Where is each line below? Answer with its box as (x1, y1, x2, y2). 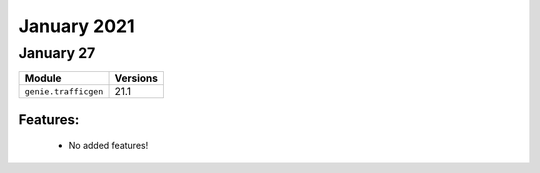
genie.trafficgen (24, 86, 104, 97)
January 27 (18, 44, 96, 62)
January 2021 (18, 15, 135, 37)
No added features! (68, 140, 149, 152)
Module (24, 71, 62, 85)
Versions (114, 71, 159, 85)
